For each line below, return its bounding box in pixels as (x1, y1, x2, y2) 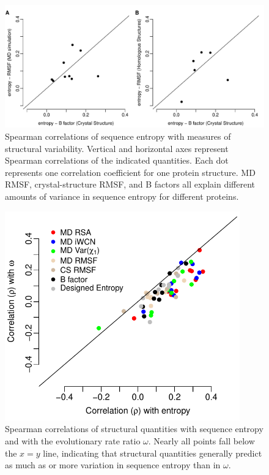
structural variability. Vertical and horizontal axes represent (5, 142, 229, 154)
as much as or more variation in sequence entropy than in (5, 458, 221, 471)
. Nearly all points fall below (148, 435, 255, 447)
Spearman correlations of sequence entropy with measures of (5, 130, 231, 142)
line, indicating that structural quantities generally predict (43, 446, 262, 459)
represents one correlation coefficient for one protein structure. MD (5, 165, 256, 178)
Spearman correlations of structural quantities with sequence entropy (5, 422, 263, 435)
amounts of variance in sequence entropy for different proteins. (5, 189, 239, 202)
